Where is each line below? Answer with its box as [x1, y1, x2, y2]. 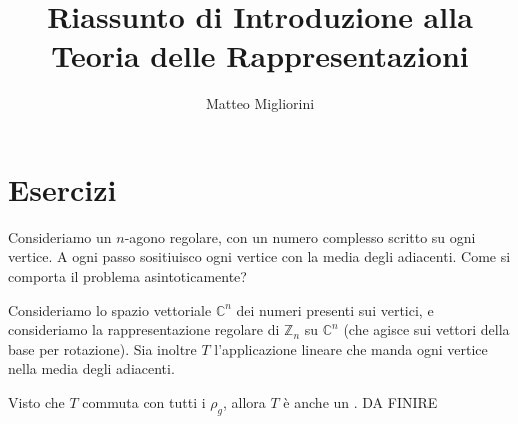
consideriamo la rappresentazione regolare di [8, 319, 280, 340]
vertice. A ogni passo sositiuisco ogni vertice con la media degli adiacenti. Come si [8, 246, 511, 267]
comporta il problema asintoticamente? [8, 266, 247, 287]
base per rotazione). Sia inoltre [8, 338, 197, 359]
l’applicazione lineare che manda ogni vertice [214, 338, 488, 359]
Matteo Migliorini [205, 93, 315, 114]
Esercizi [8, 168, 117, 209]
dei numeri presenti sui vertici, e [236, 299, 434, 320]
